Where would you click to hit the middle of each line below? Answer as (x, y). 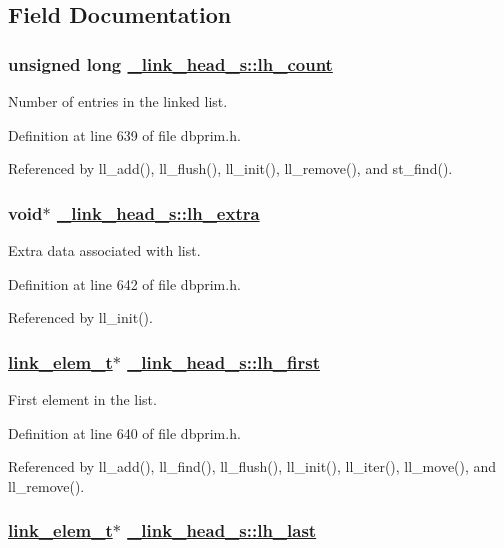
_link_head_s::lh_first (224, 361)
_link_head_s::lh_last (222, 530)
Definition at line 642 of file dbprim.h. (124, 283)
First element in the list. (82, 399)
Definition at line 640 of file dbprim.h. (124, 432)
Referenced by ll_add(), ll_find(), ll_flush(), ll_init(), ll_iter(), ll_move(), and (252, 466)
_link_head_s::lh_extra (158, 212)
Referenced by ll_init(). (80, 317)
